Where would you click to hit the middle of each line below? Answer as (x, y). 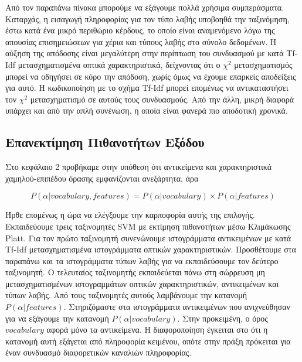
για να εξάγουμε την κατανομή (57, 318)
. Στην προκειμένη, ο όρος (223, 318)
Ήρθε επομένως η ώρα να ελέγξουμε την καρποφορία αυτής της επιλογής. (130, 215)
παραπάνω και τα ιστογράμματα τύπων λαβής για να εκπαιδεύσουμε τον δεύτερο (142, 260)
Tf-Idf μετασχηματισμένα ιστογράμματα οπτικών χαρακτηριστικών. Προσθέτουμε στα (151, 249)
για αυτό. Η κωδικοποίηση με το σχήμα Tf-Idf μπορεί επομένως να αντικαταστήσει (147, 88)
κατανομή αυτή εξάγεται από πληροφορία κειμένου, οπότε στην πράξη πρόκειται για (148, 341)
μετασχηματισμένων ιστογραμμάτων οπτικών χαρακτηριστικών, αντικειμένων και (142, 283)
